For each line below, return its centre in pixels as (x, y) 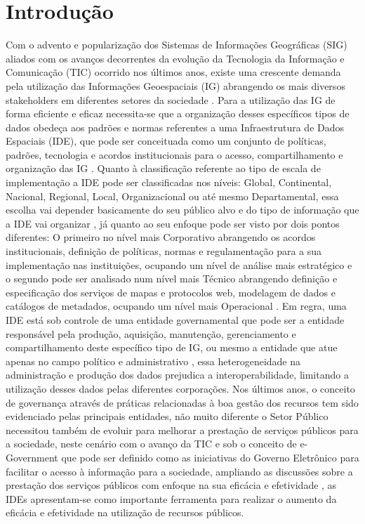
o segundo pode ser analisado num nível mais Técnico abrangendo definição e (172, 279)
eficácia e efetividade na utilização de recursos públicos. (125, 512)
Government (32, 457)
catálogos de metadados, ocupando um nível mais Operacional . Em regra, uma (176, 306)
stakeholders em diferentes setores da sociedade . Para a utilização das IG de (171, 99)
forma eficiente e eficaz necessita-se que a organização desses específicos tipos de (178, 113)
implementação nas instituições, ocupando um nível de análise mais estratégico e (179, 264)
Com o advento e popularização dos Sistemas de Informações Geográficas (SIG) (177, 45)
